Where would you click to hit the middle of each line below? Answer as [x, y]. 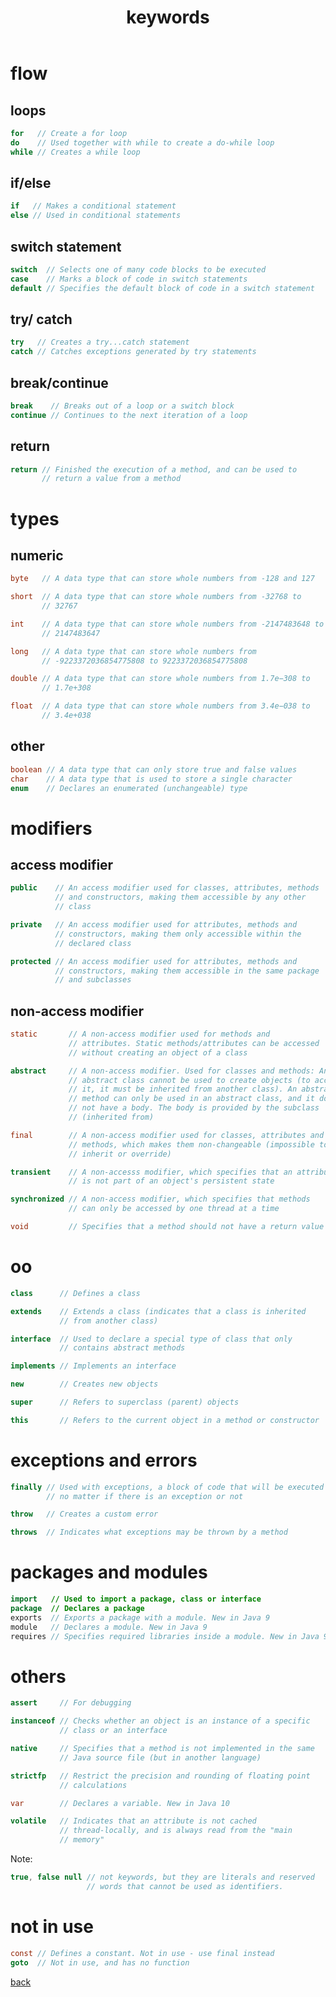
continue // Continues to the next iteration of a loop [129, 415]
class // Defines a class [75, 1293]
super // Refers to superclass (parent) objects [125, 1402]
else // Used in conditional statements [96, 216]
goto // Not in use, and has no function [100, 1962]
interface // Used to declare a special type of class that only [151, 1339]
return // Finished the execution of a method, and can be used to [154, 469]
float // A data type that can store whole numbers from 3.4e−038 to [160, 706]
